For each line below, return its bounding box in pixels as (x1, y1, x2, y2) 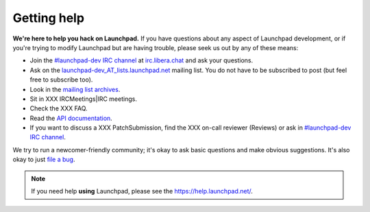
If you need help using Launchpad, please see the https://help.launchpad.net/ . (31, 187, 254, 196)
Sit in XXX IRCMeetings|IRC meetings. (29, 95, 137, 103)
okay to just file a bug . (12, 155, 75, 164)
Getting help (12, 10, 85, 25)
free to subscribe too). (29, 75, 93, 84)
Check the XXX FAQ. (29, 104, 88, 113)
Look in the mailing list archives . (29, 85, 121, 93)
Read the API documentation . (29, 114, 112, 122)
